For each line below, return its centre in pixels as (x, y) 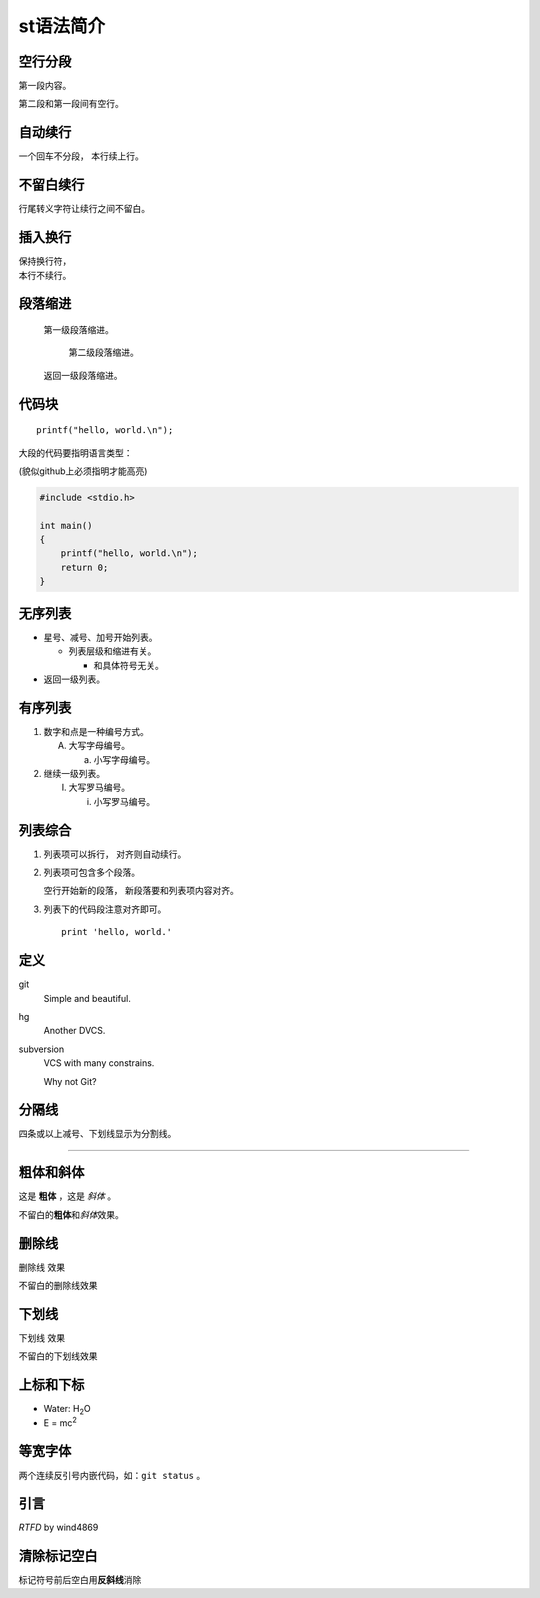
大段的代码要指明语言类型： (75, 452)
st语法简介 (61, 26)
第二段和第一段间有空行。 (71, 104)
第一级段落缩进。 (78, 329)
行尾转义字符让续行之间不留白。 (84, 209)
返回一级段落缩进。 (83, 375)
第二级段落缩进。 (103, 352)
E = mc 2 (60, 1422)
